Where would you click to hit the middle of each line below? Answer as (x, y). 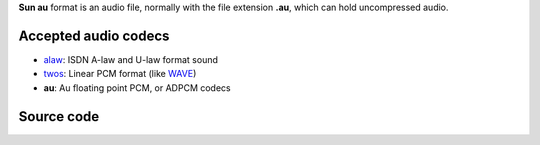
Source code (59, 116)
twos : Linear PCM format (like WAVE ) (120, 74)
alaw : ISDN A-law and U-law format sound (131, 59)
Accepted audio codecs (94, 35)
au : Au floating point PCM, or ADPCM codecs (137, 87)
